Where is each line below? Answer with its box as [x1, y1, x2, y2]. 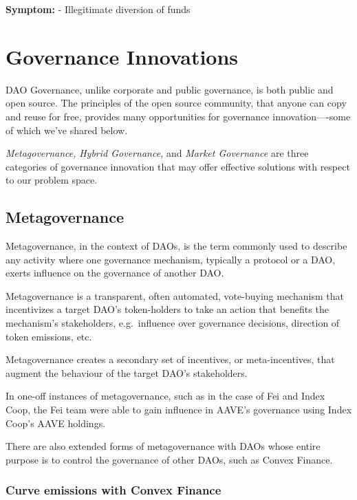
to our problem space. [6, 173, 98, 187]
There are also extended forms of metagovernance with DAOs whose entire [6, 439, 321, 453]
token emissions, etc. [6, 329, 92, 343]
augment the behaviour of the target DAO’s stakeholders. [6, 365, 248, 380]
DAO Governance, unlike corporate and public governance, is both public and [6, 82, 334, 96]
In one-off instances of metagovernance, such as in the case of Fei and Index [6, 389, 325, 403]
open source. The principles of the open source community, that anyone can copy [6, 96, 347, 110]
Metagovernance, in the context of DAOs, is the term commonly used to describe [6, 239, 347, 253]
